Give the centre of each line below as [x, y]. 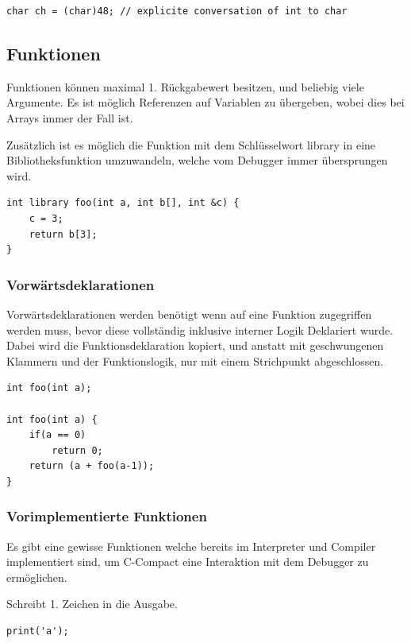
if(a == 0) [58, 435]
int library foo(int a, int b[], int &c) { [123, 203]
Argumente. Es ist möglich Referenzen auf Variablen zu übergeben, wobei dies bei [205, 102]
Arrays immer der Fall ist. [70, 117]
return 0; [77, 450]
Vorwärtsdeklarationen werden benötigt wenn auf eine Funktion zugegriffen [189, 314]
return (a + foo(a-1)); [92, 466]
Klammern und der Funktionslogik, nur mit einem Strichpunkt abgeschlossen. [195, 360]
